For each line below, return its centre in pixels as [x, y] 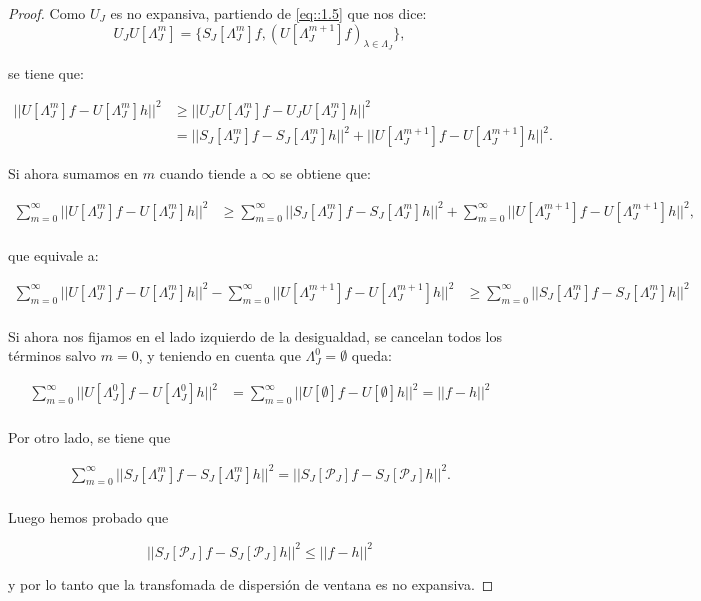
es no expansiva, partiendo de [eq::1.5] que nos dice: [268, 13]
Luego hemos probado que [88, 517]
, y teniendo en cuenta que [219, 355]
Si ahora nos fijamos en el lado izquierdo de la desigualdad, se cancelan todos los [255, 335]
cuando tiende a [208, 173]
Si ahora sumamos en [73, 173]
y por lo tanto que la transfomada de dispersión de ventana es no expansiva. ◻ [251, 583]
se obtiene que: [325, 173]
